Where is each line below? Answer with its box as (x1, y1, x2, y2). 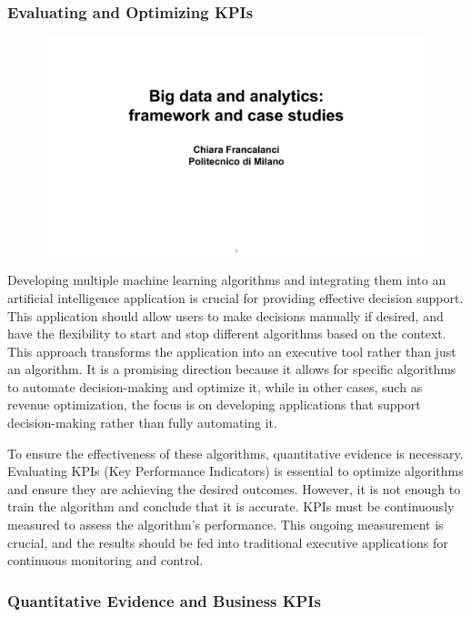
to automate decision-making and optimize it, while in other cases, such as (7, 377, 423, 396)
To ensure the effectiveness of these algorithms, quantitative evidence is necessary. (7, 443, 464, 462)
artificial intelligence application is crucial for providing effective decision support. (7, 288, 464, 307)
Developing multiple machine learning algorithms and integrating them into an (7, 270, 446, 289)
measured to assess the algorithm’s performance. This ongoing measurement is (7, 515, 444, 534)
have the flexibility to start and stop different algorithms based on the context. (7, 324, 446, 343)
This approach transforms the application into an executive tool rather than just (7, 341, 456, 360)
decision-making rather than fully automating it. (7, 413, 277, 432)
